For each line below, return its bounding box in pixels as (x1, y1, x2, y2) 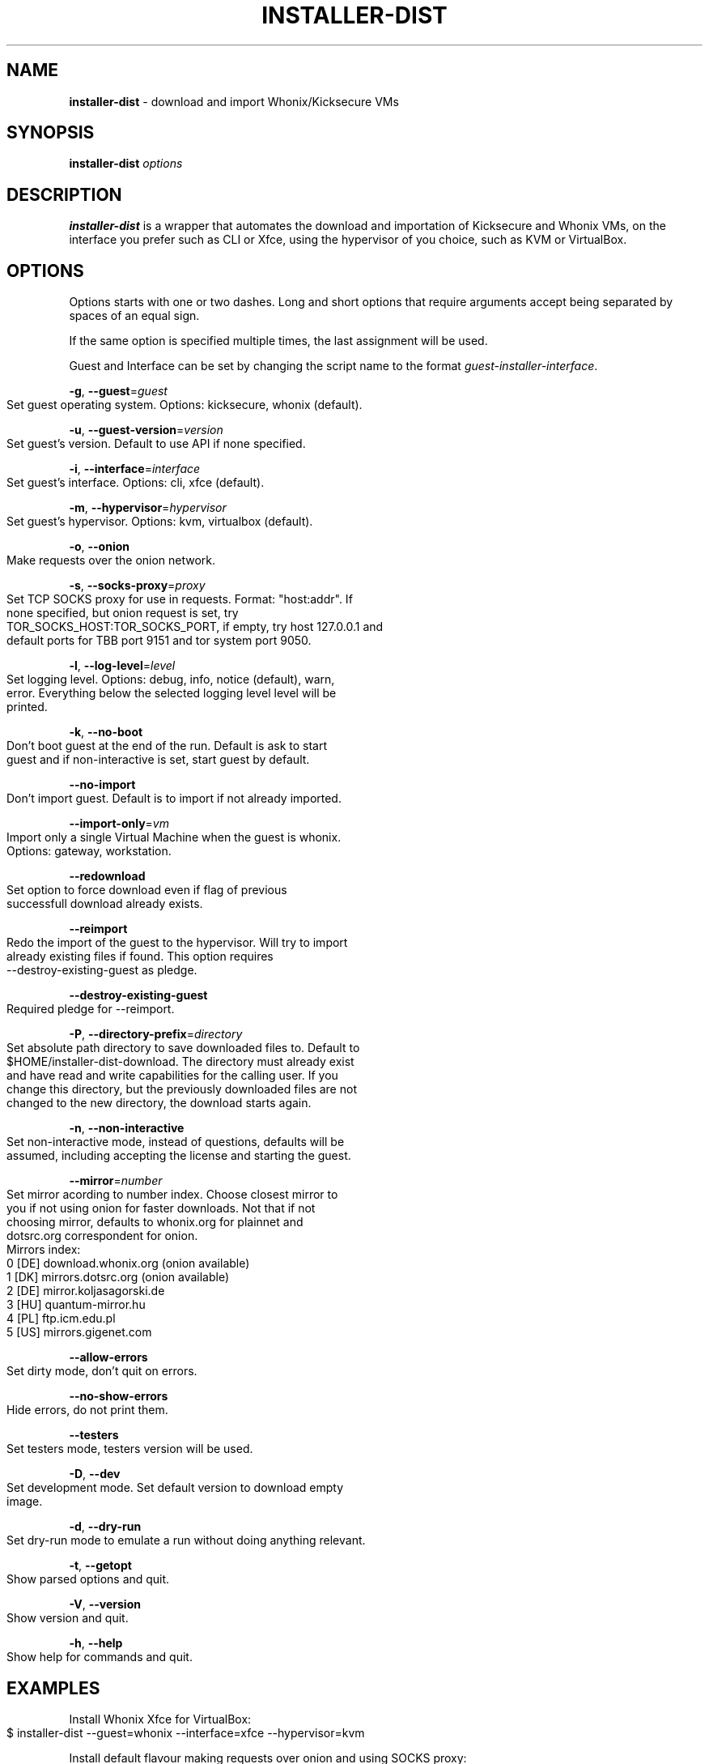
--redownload (69, 869, 146, 884)
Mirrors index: (6, 1242, 81, 1257)
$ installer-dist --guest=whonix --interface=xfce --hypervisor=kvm (6, 1725, 365, 1740)
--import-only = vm (69, 816, 169, 831)
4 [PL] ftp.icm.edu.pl (6, 1311, 116, 1326)
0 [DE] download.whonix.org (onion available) (6, 1256, 250, 1271)
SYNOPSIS (6, 122, 95, 143)
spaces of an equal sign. (69, 309, 200, 323)
